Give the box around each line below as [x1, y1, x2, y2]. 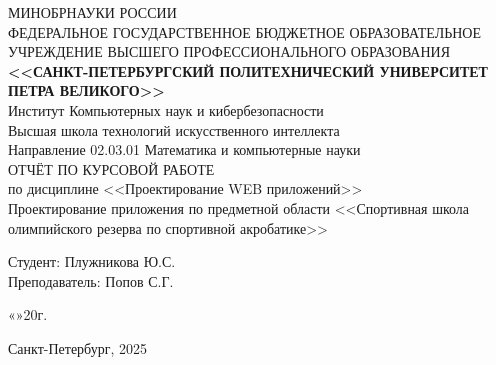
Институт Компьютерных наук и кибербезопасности [8, 99, 324, 120]
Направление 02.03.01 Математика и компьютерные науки [8, 139, 361, 160]
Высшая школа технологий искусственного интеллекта [8, 119, 340, 140]
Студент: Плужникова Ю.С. [8, 251, 176, 272]
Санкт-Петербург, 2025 [8, 337, 147, 358]
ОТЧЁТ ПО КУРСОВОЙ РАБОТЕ [8, 158, 215, 179]
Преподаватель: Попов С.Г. [8, 270, 174, 291]
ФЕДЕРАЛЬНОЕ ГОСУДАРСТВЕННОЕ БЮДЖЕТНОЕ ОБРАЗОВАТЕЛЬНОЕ [8, 21, 482, 42]
